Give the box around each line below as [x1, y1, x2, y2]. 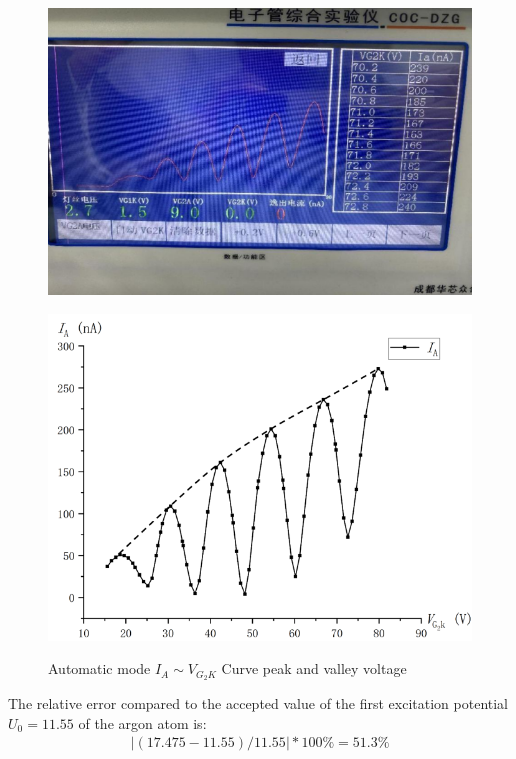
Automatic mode [48, 658, 151, 679]
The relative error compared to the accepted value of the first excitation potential [8, 693, 509, 714]
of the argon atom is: [78, 712, 207, 733]
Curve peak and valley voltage [221, 658, 407, 679]
